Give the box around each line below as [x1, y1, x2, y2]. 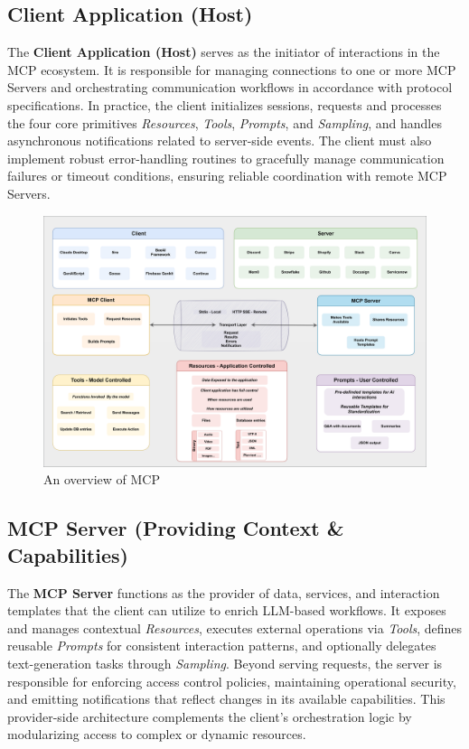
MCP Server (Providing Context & [7, 514, 344, 542]
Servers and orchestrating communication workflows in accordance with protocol [7, 78, 453, 97]
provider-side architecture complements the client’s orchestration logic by [7, 707, 412, 726]
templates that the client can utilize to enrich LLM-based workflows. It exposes [7, 601, 446, 620]
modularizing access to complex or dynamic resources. [7, 725, 306, 744]
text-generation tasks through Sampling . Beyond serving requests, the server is [7, 653, 443, 672]
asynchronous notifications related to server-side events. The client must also [7, 131, 432, 150]
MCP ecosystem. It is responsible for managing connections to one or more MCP [7, 60, 456, 79]
